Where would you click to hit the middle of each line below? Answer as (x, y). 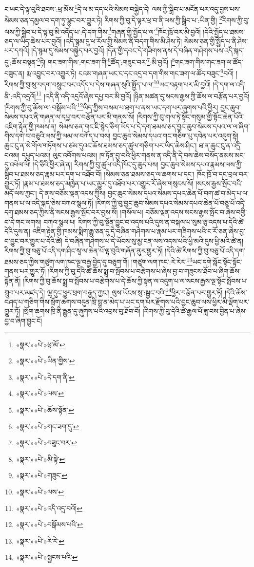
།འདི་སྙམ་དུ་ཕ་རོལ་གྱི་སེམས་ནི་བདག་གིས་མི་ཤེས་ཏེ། (123, 41)
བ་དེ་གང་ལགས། (23, 221)
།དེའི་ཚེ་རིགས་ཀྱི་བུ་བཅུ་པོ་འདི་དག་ (205, 250)
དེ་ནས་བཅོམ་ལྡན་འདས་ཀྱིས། (72, 193)
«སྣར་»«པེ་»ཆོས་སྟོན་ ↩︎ (45, 409)
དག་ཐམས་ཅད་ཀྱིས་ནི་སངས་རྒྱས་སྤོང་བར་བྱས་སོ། (61, 212)
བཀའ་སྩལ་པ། (60, 221)
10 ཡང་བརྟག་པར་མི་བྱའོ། (182, 84)
